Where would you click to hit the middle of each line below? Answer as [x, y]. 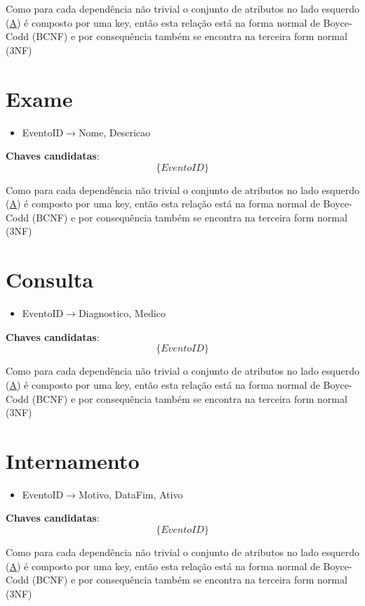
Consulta [49, 279]
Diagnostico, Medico [122, 313]
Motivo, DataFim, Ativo [131, 494]
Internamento [73, 460]
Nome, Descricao [114, 132]
